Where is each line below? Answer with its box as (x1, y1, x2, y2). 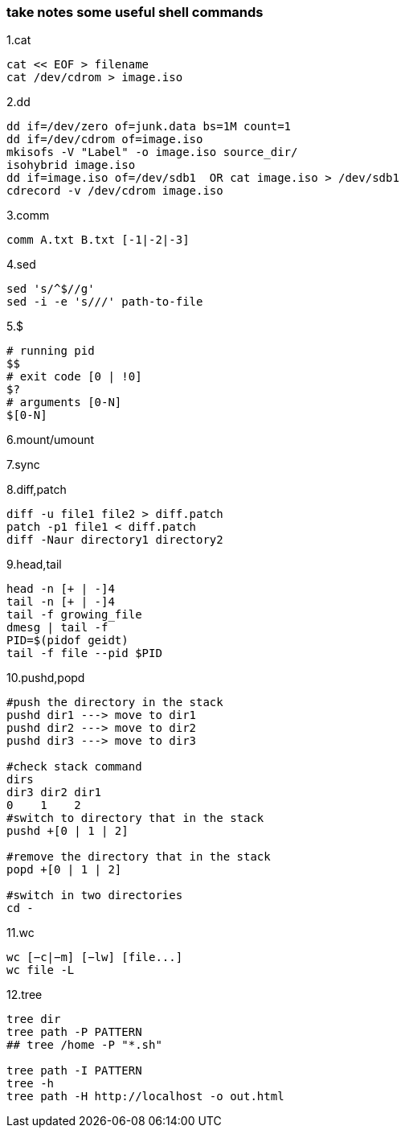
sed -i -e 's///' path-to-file (6, 295, 203, 309)
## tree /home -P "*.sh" (6, 1038, 162, 1052)
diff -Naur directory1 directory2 (6, 533, 223, 547)
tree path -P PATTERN (6, 1025, 142, 1039)
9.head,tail (6, 557, 62, 572)
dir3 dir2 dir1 (6, 786, 102, 799)
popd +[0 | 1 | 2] (6, 863, 122, 877)
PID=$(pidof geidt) (6, 634, 129, 647)
